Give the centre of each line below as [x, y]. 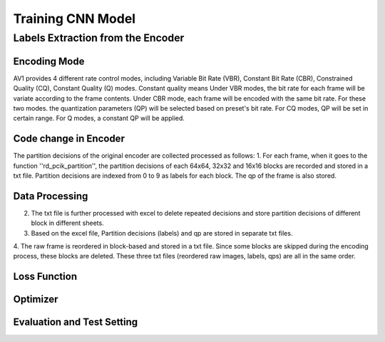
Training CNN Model [74, 19]
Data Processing [51, 196]
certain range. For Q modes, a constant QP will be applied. [99, 119]
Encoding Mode [49, 61]
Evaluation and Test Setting [76, 322]
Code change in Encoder [69, 139]
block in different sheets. [67, 223]
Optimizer [36, 300]
